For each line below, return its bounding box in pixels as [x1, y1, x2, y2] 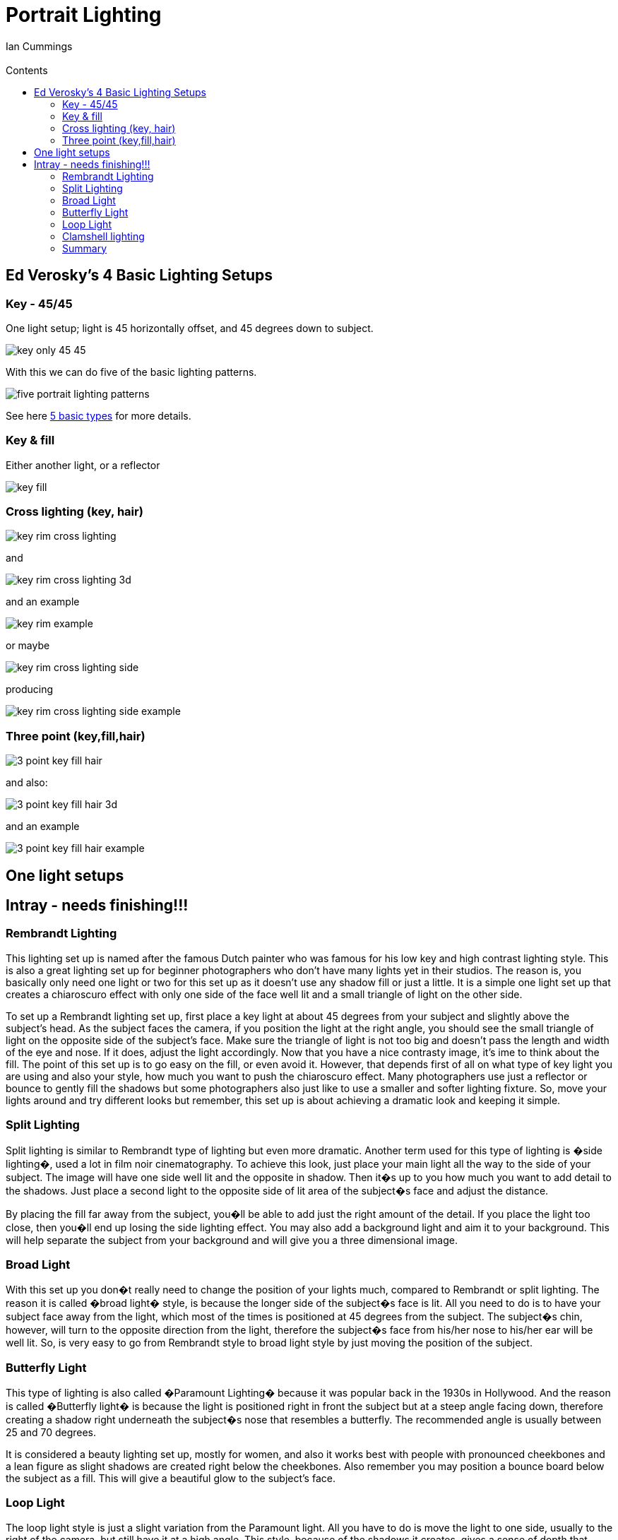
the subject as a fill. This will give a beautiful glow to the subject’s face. [6, 1472, 335, 1485]
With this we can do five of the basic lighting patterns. [6, 365, 257, 378]
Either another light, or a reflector [6, 458, 160, 471]
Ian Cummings [6, 40, 73, 52]
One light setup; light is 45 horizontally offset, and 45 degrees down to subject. [6, 321, 374, 334]
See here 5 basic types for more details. [6, 409, 191, 422]
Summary [62, 242, 107, 254]
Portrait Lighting [6, 3, 162, 27]
